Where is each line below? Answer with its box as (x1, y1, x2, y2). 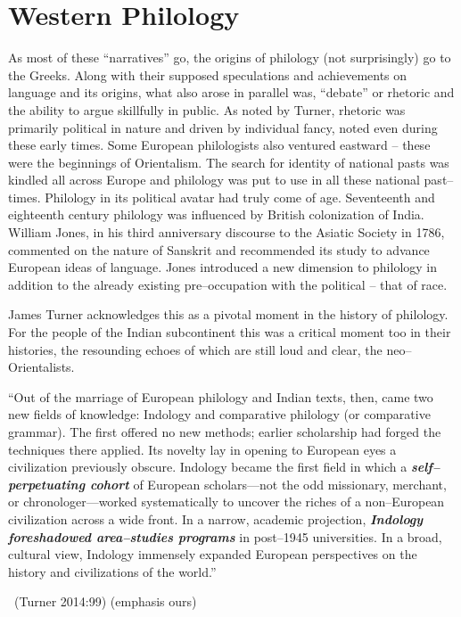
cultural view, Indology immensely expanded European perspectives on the (8, 545, 417, 564)
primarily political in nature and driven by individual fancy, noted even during (8, 118, 438, 136)
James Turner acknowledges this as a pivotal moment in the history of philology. (8, 305, 449, 324)
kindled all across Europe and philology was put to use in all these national (8, 170, 420, 189)
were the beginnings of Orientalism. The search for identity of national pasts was (8, 152, 449, 171)
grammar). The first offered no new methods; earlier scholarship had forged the (8, 423, 441, 440)
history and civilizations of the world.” (8, 562, 217, 580)
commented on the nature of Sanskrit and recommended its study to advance (8, 240, 430, 259)
